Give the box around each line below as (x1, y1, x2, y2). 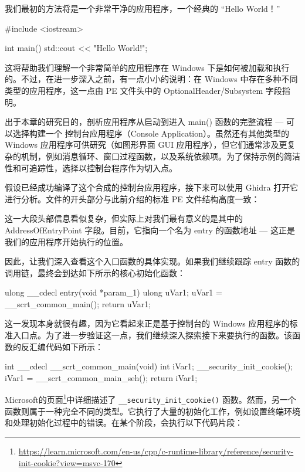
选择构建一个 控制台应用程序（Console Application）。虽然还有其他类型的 (12, 127, 290, 139)
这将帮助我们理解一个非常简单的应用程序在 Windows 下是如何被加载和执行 (5, 61, 290, 73)
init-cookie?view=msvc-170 (18, 456, 116, 468)
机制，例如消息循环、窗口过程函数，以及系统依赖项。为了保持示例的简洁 (21, 150, 300, 162)
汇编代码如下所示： (29, 340, 103, 352)
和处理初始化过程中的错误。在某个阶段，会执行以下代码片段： (5, 416, 243, 429)
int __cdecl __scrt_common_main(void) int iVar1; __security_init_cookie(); (5, 360, 293, 372)
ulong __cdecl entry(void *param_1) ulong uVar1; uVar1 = (5, 286, 222, 298)
